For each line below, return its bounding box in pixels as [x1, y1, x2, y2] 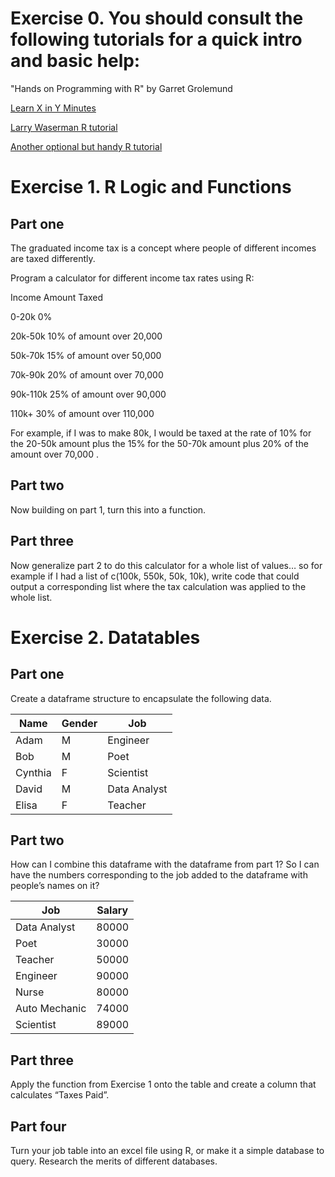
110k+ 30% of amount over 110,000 [10, 407, 155, 419]
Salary [96, 903, 129, 917]
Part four [10, 1118, 67, 1135]
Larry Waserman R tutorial [10, 121, 118, 133]
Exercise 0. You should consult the [10, 7, 304, 30]
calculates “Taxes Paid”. [10, 1089, 110, 1101]
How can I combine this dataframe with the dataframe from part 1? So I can [10, 858, 320, 871]
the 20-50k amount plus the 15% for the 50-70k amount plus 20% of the [10, 437, 309, 449]
